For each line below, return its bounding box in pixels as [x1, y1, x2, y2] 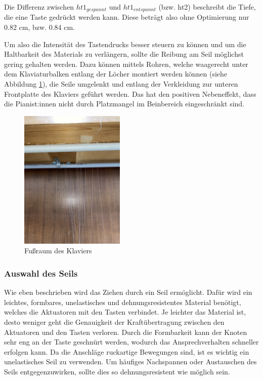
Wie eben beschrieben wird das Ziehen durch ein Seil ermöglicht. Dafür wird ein [4, 287, 252, 297]
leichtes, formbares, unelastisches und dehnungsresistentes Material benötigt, [4, 296, 241, 307]
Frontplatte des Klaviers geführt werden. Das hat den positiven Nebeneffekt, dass [4, 88, 256, 99]
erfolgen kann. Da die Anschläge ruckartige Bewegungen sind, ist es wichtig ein [4, 346, 249, 357]
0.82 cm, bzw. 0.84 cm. [4, 22, 75, 32]
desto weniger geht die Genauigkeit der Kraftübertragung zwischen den [4, 316, 225, 327]
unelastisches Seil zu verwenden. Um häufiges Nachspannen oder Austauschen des [4, 356, 257, 367]
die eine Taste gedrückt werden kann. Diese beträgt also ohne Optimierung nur [4, 12, 249, 22]
